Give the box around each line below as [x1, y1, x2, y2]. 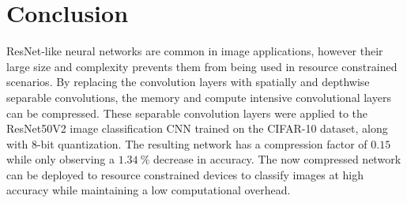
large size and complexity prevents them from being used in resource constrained [6, 58, 398, 74]
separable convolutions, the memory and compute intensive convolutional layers [6, 88, 391, 105]
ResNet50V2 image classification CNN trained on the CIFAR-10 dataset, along [6, 120, 388, 137]
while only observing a [6, 151, 115, 167]
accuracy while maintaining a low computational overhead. [6, 182, 291, 198]
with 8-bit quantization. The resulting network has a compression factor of [6, 135, 367, 152]
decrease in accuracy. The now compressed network [153, 151, 401, 167]
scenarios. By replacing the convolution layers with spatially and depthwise [6, 73, 370, 90]
